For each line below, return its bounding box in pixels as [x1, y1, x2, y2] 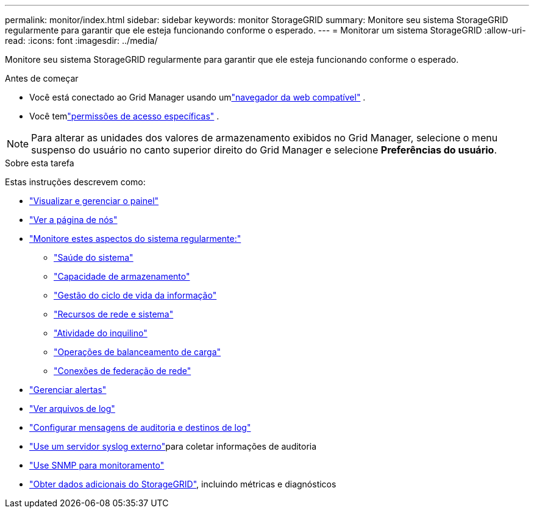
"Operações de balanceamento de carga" [54, 347, 221, 357]
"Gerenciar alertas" [29, 384, 107, 395]
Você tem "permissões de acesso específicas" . [29, 111, 219, 121]
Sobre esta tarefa [5, 158, 74, 168]
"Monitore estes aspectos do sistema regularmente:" [29, 233, 241, 244]
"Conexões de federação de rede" [54, 366, 191, 376]
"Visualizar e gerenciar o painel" [29, 196, 159, 206]
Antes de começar [5, 73, 79, 83]
